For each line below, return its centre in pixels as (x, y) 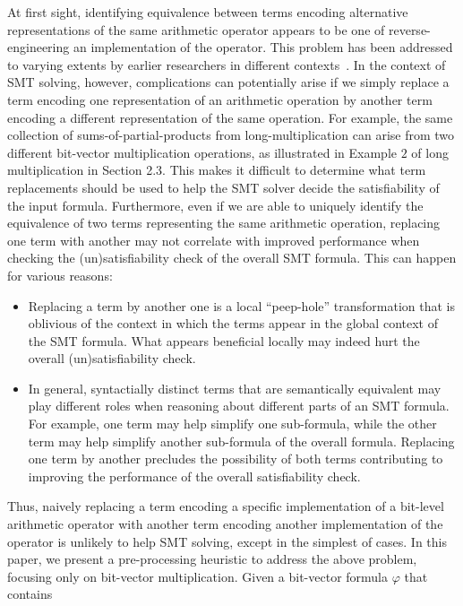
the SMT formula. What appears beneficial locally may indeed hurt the (224, 340)
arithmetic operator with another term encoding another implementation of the (225, 524)
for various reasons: (60, 275)
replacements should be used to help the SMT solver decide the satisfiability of (223, 187)
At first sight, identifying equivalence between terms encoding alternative (208, 12)
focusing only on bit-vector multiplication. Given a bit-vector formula (197, 576)
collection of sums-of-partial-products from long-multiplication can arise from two (231, 135)
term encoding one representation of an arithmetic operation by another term (220, 99)
